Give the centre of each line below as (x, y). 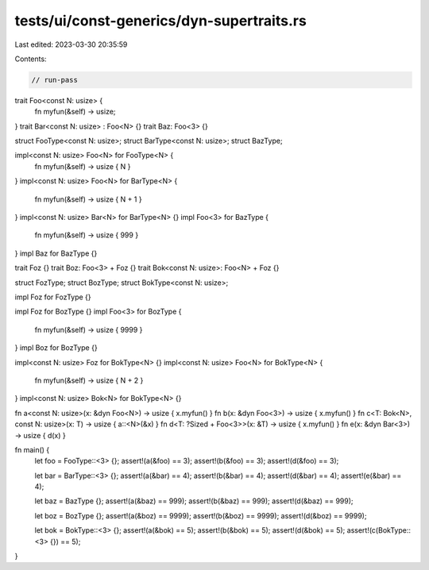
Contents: (31, 59)
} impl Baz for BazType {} (56, 253)
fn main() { (32, 449)
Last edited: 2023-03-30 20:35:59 (71, 44)
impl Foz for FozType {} (53, 297)
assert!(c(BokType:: (379, 530)
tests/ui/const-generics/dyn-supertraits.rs (161, 21)
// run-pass (55, 80)
